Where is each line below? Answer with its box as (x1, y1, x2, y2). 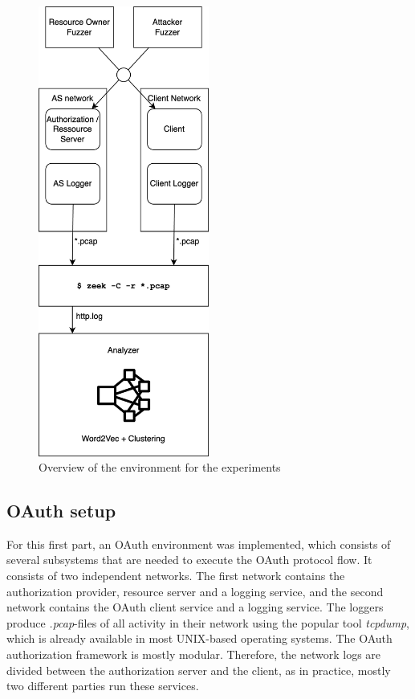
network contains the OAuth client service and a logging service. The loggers (6, 599, 384, 615)
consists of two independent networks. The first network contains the (6, 567, 345, 584)
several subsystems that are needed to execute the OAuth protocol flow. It (6, 551, 372, 568)
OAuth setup (6, 498, 116, 523)
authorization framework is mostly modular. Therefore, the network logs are (6, 646, 381, 663)
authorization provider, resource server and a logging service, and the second (6, 582, 384, 599)
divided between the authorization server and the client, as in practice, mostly (6, 661, 391, 678)
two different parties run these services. (6, 677, 199, 694)
